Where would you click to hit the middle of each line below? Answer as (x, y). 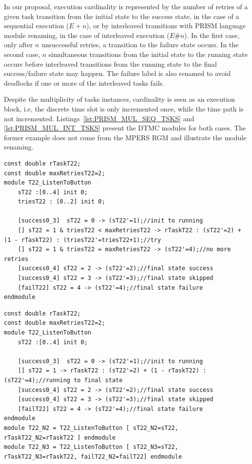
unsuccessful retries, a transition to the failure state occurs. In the (140, 45)
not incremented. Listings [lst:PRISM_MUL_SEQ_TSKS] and (99, 118)
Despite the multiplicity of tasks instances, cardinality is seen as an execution (120, 99)
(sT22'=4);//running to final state (63, 380)
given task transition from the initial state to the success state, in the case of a (122, 16)
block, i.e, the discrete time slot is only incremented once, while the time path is (124, 108)
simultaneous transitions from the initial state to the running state (148, 54)
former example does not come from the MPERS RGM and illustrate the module (125, 137)
